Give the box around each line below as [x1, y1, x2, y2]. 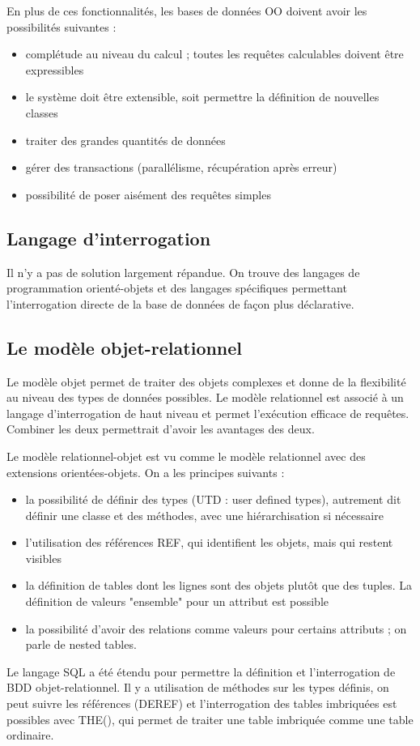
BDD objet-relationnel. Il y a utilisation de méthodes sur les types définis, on [6, 679, 389, 696]
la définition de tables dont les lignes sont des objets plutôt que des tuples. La [25, 577, 412, 594]
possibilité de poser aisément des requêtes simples [25, 185, 271, 202]
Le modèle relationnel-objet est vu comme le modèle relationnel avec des [6, 447, 366, 464]
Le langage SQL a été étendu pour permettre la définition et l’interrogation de [6, 663, 396, 680]
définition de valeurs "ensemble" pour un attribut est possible [25, 593, 329, 610]
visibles [25, 549, 62, 566]
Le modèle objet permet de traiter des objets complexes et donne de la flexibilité [6, 373, 406, 390]
